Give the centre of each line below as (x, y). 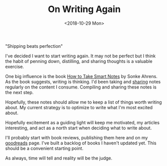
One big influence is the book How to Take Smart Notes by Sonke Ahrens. (81, 76)
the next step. (20, 92)
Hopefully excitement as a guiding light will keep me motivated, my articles (82, 122)
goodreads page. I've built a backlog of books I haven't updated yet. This (81, 143)
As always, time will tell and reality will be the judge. (59, 158)
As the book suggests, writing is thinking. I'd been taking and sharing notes (83, 81)
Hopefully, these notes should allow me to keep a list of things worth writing (83, 102)
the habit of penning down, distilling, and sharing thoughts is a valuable (79, 61)
